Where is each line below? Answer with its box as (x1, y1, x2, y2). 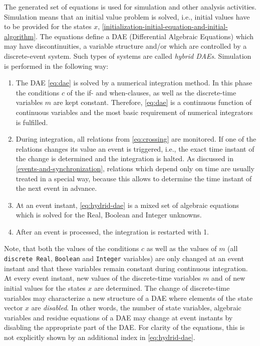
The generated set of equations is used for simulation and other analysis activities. (4, 2, 256, 12)
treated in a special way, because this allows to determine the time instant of (16, 173, 252, 183)
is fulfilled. (16, 117, 48, 127)
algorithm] (4, 31, 36, 41)
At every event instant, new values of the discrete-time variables (4, 273, 201, 283)
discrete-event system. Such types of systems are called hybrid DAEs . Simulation (4, 50, 251, 61)
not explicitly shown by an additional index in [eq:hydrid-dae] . (4, 331, 195, 342)
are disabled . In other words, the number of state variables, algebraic (31, 302, 241, 313)
